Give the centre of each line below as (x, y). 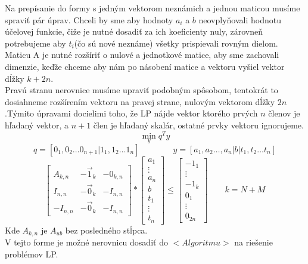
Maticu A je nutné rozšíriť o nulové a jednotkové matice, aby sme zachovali (142, 55)
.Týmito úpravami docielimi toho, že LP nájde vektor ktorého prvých (131, 113)
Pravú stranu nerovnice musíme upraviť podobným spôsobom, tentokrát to (141, 90)
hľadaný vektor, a (37, 125)
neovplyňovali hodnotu (240, 19)
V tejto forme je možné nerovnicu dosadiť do (86, 242)
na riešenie (253, 242)
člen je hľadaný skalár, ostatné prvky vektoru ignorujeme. (198, 125)
